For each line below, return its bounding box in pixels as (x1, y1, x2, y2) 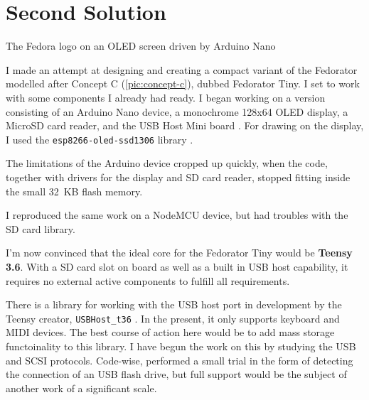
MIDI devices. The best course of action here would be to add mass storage (6, 325, 335, 340)
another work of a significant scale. (6, 380, 157, 395)
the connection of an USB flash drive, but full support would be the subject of (6, 367, 347, 382)
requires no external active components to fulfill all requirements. (6, 273, 290, 288)
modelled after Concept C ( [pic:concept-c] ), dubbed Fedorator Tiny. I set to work (6, 76, 360, 91)
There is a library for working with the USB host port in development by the (6, 297, 342, 312)
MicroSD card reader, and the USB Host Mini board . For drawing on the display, (6, 118, 364, 133)
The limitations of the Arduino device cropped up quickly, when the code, (6, 156, 328, 171)
